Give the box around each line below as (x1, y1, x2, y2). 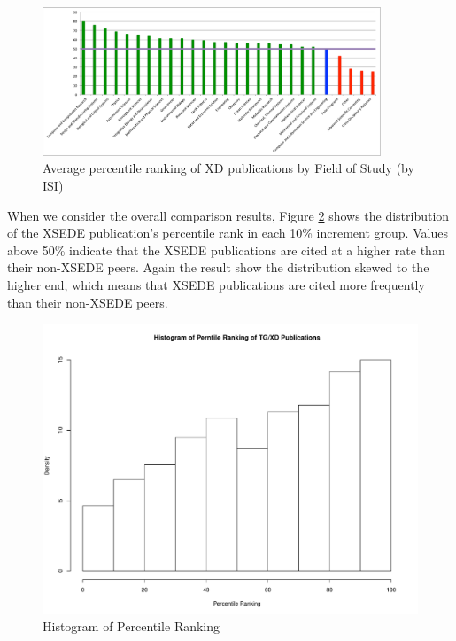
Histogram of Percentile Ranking (43, 617, 220, 636)
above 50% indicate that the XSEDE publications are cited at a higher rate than (7, 240, 445, 259)
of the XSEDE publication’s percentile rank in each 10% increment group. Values (7, 223, 448, 242)
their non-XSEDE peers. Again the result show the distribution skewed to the (7, 258, 429, 277)
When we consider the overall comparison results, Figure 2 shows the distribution (7, 206, 450, 224)
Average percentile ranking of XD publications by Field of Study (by (43, 159, 414, 177)
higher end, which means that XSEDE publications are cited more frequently (7, 276, 425, 293)
